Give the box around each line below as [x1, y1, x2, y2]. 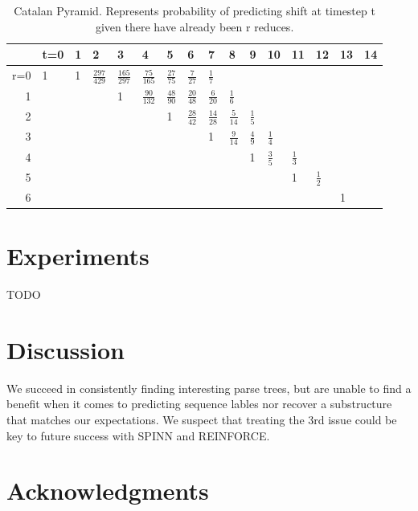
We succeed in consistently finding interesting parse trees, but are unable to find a [6, 379, 412, 396]
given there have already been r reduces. [95, 18, 294, 35]
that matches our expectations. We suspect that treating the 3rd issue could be [6, 411, 397, 428]
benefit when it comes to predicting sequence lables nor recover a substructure [6, 395, 392, 412]
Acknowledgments [6, 474, 209, 507]
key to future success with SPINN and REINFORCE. [6, 427, 270, 444]
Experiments [6, 239, 150, 272]
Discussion [6, 333, 125, 366]
